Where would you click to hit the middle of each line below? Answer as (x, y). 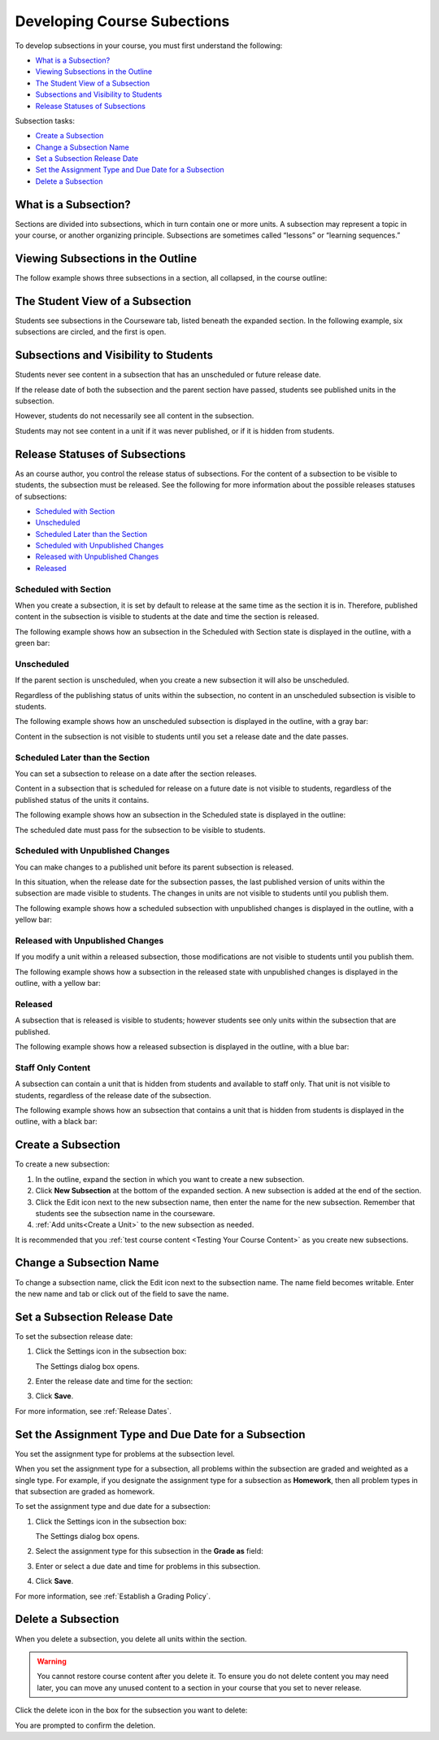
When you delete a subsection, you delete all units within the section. (131, 1638)
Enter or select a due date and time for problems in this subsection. (148, 1566)
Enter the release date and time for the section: (114, 1381)
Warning (52, 1661)
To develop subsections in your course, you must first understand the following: (149, 46)
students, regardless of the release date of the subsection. (113, 1095)
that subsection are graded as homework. (85, 1491)
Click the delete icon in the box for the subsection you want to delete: (131, 1710)
